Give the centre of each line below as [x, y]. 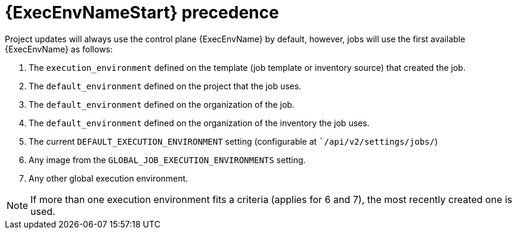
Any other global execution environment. [109, 178]
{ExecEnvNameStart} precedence [142, 13]
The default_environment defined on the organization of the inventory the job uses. [199, 123]
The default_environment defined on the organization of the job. [162, 104]
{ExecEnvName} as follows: [59, 49]
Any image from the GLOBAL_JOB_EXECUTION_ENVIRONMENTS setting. [167, 160]
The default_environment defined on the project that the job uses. [165, 86]
